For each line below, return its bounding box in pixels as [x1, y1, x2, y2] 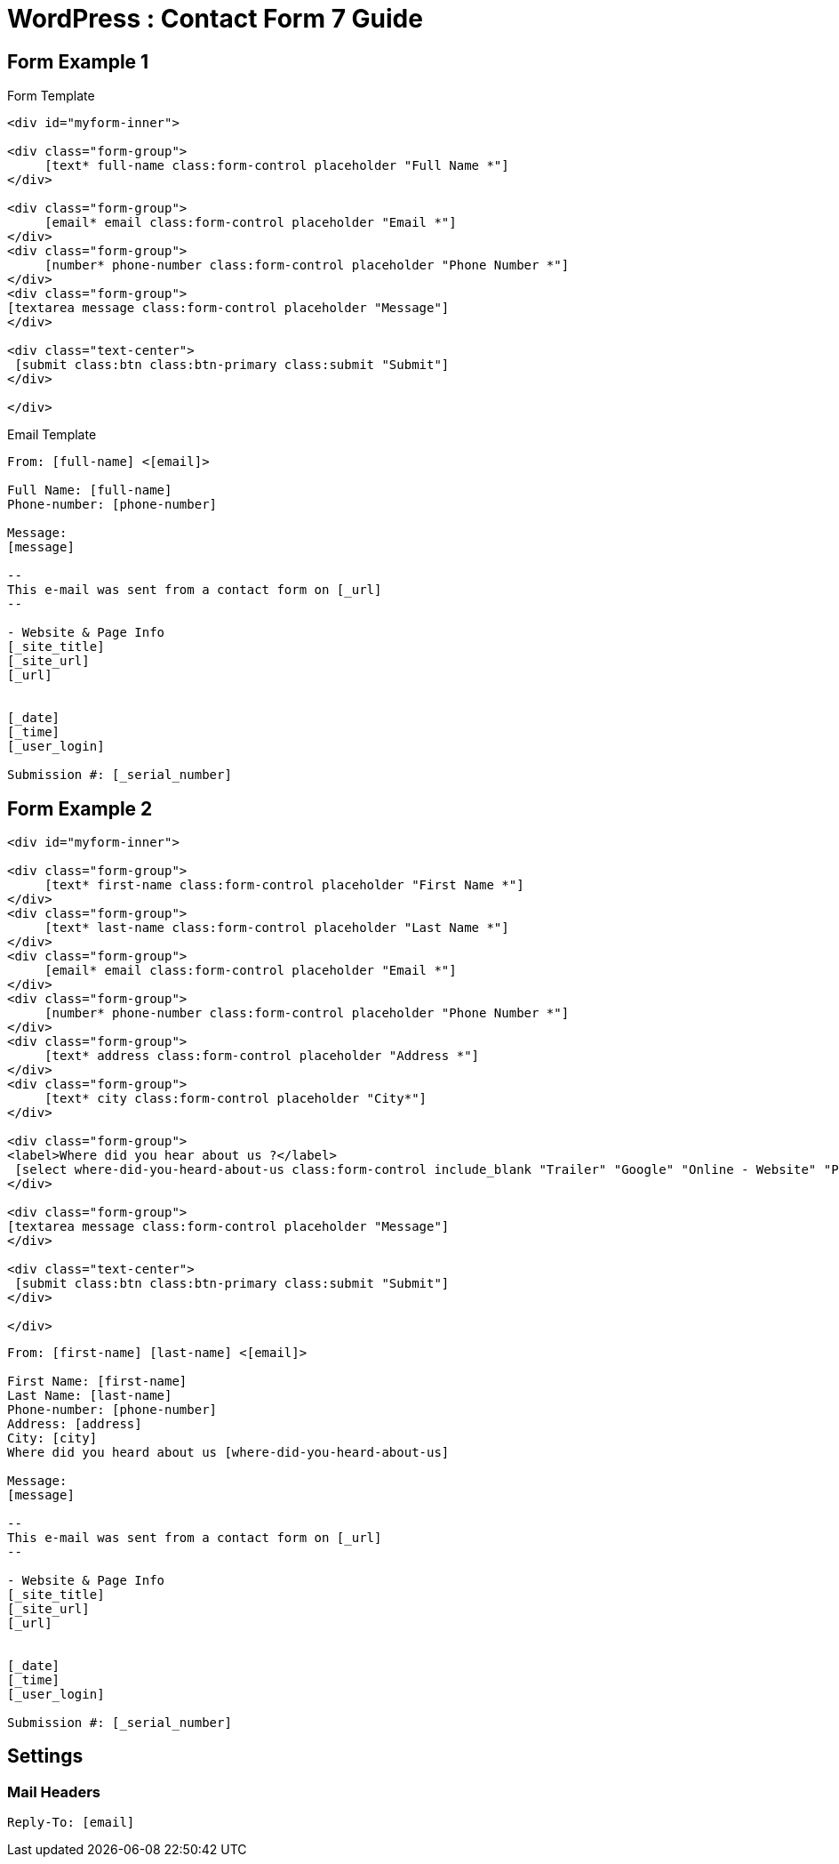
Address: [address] [7, 1417, 142, 1432]
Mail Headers [7, 1782, 100, 1801]
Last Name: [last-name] [7, 1388, 172, 1403]
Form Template [7, 88, 95, 104]
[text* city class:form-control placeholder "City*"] [44, 1091, 427, 1106]
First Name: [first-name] [7, 1374, 188, 1389]
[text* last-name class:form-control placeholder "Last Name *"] [44, 920, 509, 936]
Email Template [7, 427, 97, 443]
